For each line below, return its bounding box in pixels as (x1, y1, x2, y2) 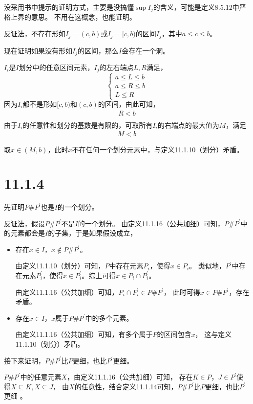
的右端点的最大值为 (157, 119, 219, 130)
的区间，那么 (78, 45, 119, 55)
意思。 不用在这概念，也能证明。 (31, 12, 136, 22)
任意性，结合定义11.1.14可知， (81, 381, 178, 391)
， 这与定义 (195, 329, 232, 339)
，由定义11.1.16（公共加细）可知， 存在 (67, 372, 193, 382)
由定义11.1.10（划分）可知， (15, 261, 105, 271)
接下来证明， (4, 355, 45, 365)
